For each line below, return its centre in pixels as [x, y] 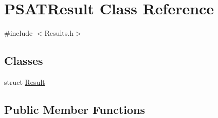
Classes [24, 61]
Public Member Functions [75, 109]
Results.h [59, 33]
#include [19, 33]
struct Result [25, 81]
